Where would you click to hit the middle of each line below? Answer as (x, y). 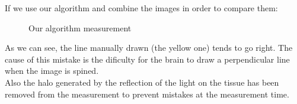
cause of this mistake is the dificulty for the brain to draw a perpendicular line (147, 59)
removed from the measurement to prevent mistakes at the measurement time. (147, 94)
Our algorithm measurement (80, 27)
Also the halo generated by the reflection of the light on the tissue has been (142, 82)
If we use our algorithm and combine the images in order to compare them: (141, 8)
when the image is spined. (52, 71)
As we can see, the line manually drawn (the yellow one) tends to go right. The (149, 48)
